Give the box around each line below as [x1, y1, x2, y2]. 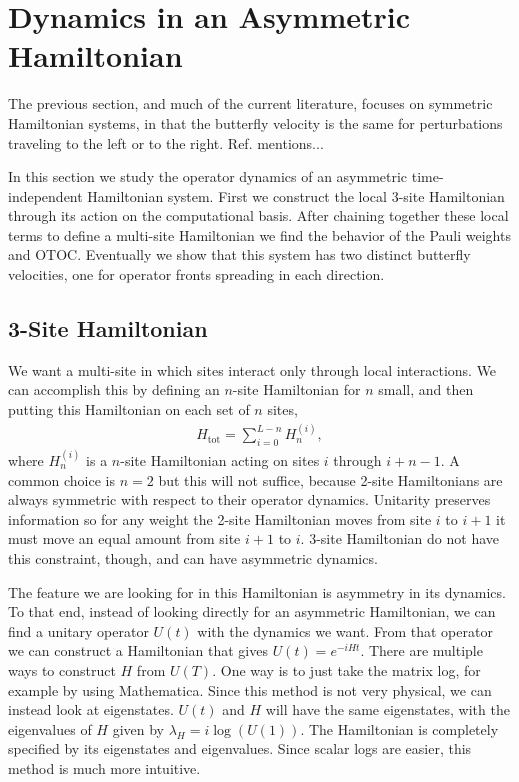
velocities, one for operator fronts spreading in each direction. [8, 264, 385, 285]
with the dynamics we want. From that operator [197, 620, 493, 641]
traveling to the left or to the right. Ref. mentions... [8, 132, 324, 153]
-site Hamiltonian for [232, 379, 361, 400]
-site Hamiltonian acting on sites [120, 450, 320, 471]
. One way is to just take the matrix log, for [212, 659, 481, 680]
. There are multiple [360, 640, 483, 661]
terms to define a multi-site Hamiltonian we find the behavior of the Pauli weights [8, 224, 511, 245]
